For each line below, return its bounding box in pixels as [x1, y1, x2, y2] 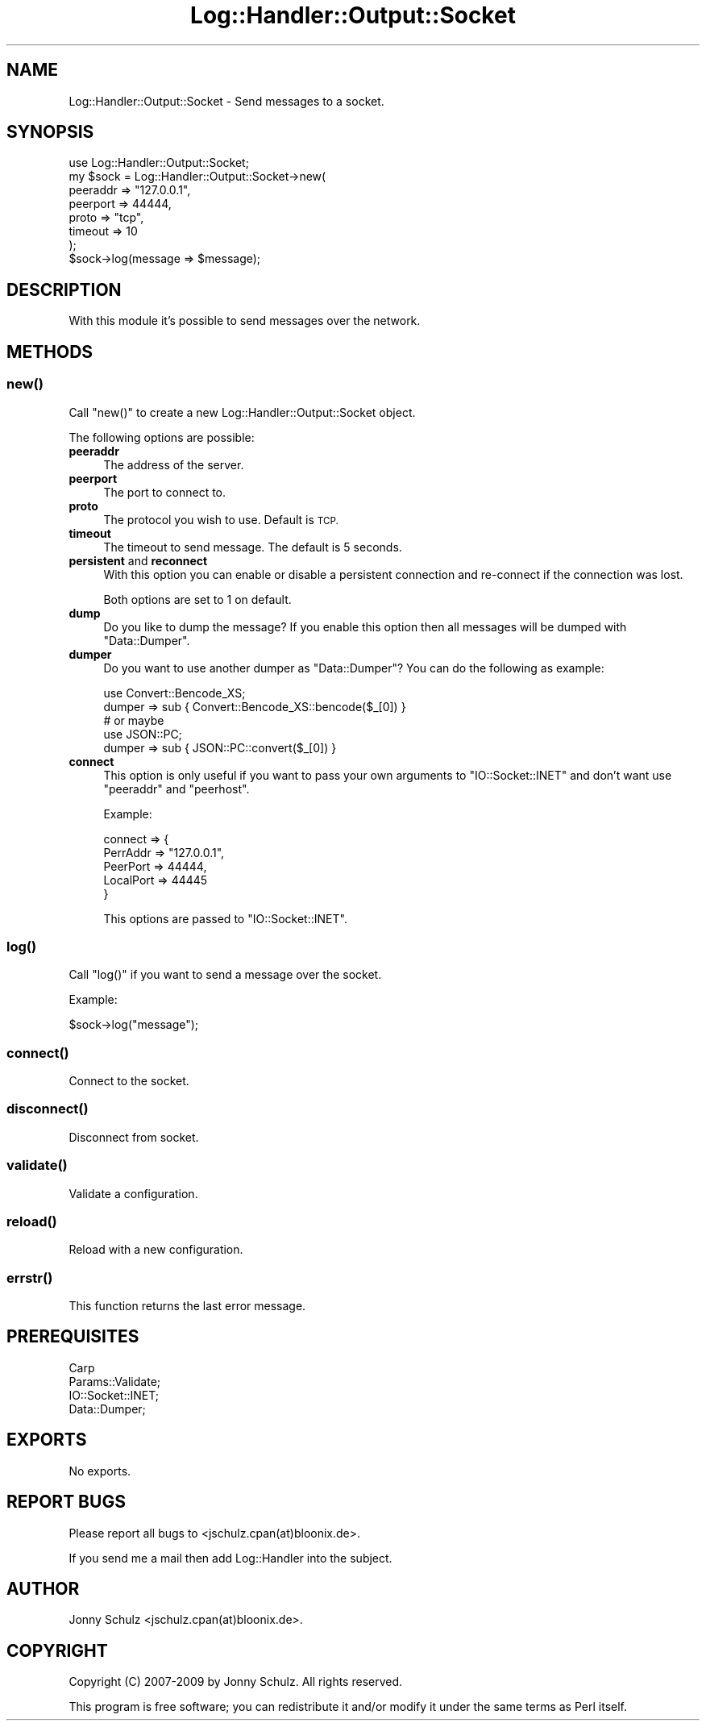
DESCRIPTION [6, 279, 122, 300]
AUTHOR [6, 1578, 80, 1599]
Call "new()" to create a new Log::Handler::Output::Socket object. [69, 405, 416, 419]
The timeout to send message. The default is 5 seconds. [103, 539, 402, 554]
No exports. [69, 1463, 131, 1478]
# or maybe [103, 713, 164, 727]
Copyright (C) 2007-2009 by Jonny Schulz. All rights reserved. [69, 1675, 403, 1689]
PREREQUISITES [6, 1326, 139, 1347]
